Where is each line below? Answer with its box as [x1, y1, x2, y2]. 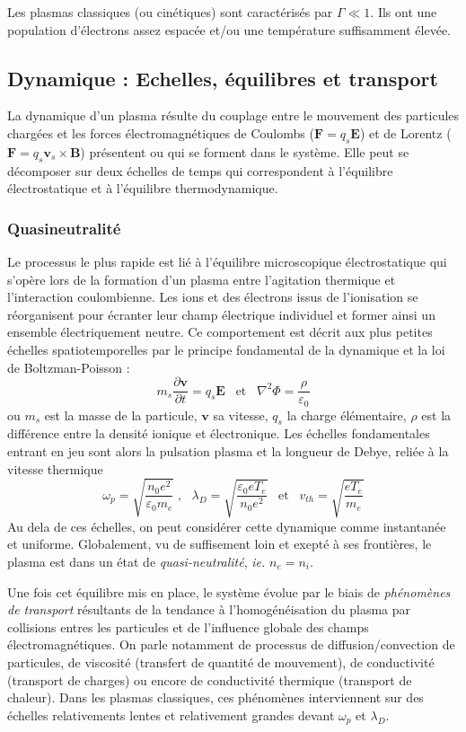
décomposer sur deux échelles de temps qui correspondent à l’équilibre [7, 161, 393, 180]
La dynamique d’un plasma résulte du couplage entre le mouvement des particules [7, 106, 460, 125]
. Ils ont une [370, 3, 437, 21]
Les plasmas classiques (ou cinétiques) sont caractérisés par [7, 3, 333, 21]
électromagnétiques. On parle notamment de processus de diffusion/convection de [7, 635, 455, 654]
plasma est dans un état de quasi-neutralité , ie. [7, 552, 266, 570]
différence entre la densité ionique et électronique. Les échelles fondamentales [7, 424, 430, 443]
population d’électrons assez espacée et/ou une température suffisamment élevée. [7, 20, 452, 39]
